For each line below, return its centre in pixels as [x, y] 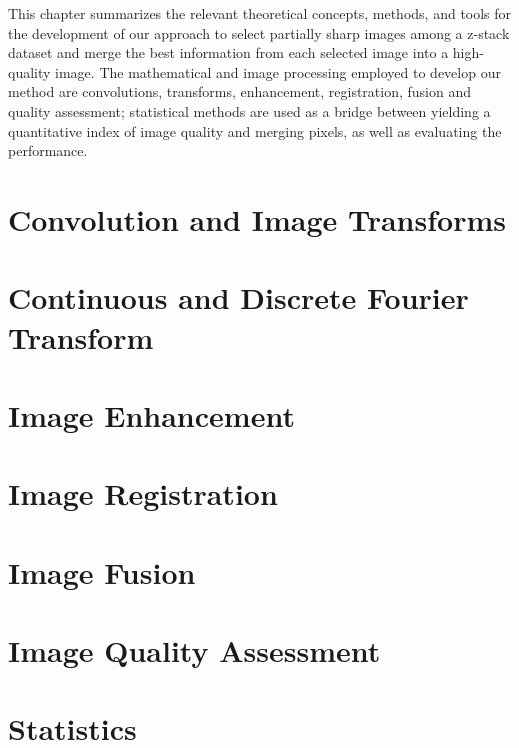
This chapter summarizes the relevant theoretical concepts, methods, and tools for [260, 13]
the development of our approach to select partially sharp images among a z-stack [259, 32]
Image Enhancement [151, 414]
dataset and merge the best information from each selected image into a [228, 52]
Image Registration [143, 493]
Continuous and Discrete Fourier [238, 297]
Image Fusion [102, 571]
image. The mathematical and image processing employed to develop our [278, 71]
